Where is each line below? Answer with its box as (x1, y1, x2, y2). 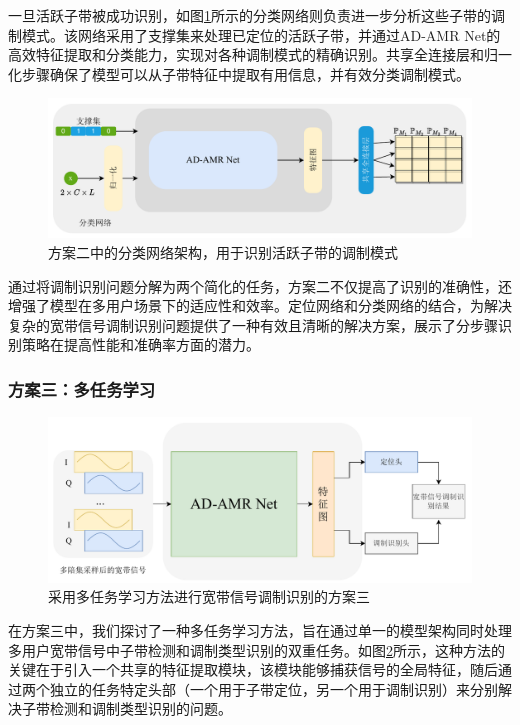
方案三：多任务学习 (8, 376, 156, 401)
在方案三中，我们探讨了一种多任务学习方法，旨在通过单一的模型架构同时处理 (8, 619, 512, 640)
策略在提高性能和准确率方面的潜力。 (21, 334, 260, 355)
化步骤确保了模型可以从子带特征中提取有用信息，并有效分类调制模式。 (8, 63, 470, 84)
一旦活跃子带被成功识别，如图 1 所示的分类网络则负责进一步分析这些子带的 (8, 5, 491, 25)
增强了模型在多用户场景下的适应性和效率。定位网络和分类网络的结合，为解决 (8, 295, 512, 316)
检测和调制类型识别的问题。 (49, 698, 232, 719)
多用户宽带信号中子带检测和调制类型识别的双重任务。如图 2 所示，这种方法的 (8, 639, 505, 660)
